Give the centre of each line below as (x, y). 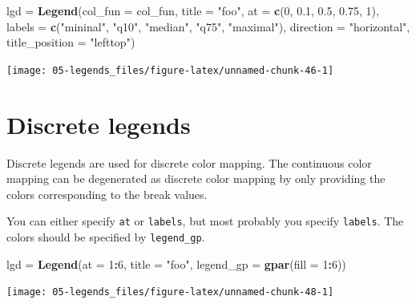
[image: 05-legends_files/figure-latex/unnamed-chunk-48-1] (170, 292)
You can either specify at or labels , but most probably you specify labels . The (205, 221)
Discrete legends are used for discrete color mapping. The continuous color (189, 162)
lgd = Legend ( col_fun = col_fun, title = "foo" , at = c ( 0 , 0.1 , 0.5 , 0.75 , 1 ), (193, 10)
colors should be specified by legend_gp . (106, 237)
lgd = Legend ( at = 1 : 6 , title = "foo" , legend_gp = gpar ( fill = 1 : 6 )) (176, 263)
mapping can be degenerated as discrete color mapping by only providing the (196, 178)
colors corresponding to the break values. (107, 194)
